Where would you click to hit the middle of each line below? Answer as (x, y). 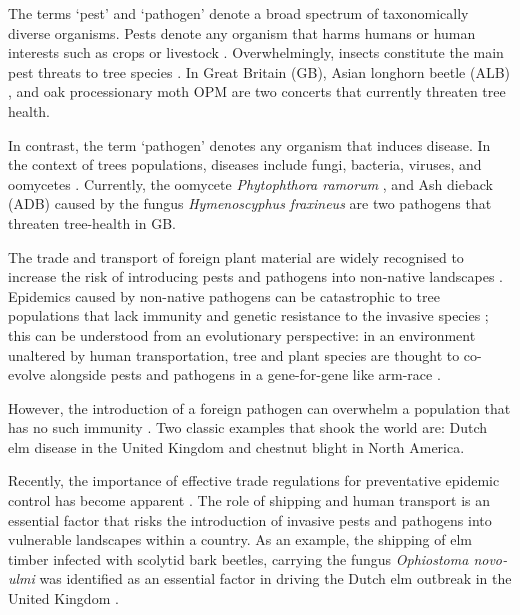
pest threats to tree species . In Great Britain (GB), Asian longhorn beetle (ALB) (259, 71)
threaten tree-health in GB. (92, 222)
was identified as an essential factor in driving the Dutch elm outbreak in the (275, 578)
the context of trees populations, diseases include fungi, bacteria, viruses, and (245, 164)
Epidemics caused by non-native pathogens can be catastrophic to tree (224, 295)
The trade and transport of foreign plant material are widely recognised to (236, 256)
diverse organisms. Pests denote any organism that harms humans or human (242, 32)
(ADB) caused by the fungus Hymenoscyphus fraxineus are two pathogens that (250, 203)
